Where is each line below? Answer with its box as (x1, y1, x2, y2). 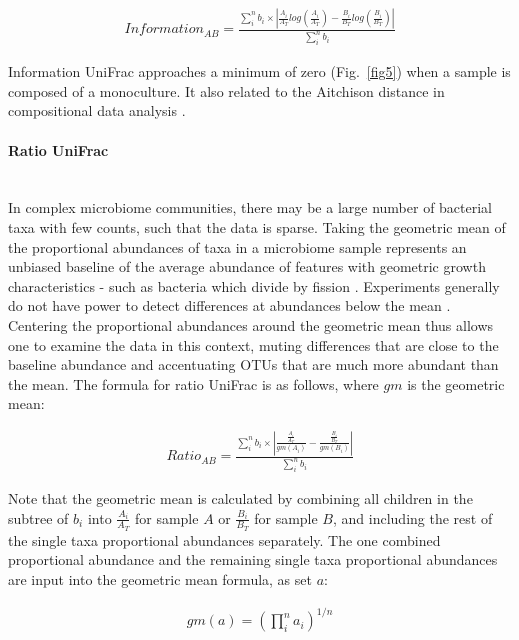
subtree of (8, 507, 69, 528)
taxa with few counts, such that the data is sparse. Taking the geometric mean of (8, 216, 506, 237)
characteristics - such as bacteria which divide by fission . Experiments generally (8, 275, 500, 296)
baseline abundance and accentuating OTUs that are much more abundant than (8, 354, 499, 375)
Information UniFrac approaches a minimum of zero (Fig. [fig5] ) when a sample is (8, 61, 511, 82)
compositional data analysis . (8, 100, 186, 121)
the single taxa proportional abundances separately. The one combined (8, 529, 441, 550)
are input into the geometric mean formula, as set (8, 569, 312, 590)
